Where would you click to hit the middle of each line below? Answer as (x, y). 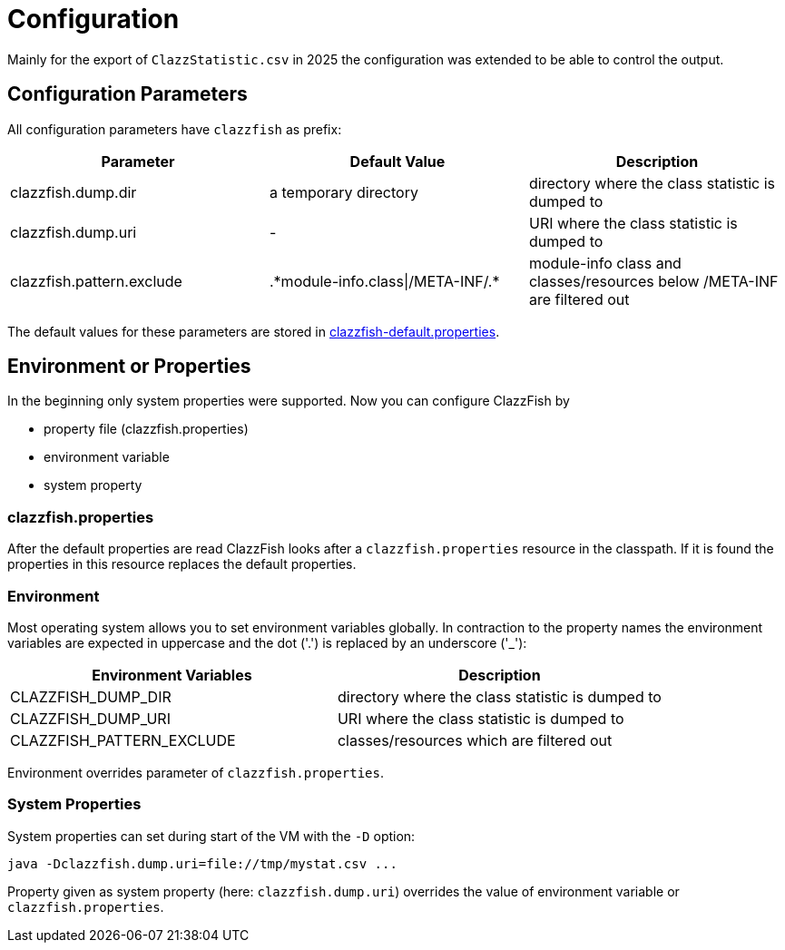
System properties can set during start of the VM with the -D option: (211, 836)
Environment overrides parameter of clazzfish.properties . (196, 772)
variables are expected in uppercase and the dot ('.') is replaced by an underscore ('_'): (267, 642)
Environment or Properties (129, 367)
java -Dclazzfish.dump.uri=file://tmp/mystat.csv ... (202, 863)
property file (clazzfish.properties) (146, 429)
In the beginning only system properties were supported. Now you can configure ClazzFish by (289, 401)
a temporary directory (343, 192)
